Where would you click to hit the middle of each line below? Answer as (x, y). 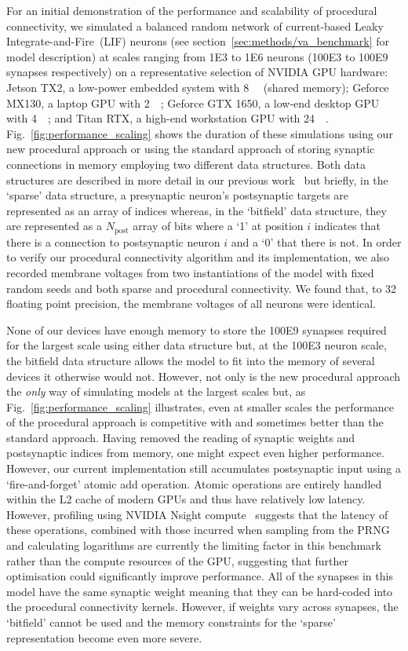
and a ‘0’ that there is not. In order (316, 241)
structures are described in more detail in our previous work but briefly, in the (197, 179)
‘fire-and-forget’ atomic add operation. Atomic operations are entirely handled (194, 483)
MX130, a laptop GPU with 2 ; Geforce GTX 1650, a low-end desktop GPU (193, 102)
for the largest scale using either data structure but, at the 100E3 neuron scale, (197, 345)
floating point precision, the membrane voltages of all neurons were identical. (191, 304)
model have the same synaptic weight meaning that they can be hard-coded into (200, 591)
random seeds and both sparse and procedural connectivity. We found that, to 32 (202, 288)
